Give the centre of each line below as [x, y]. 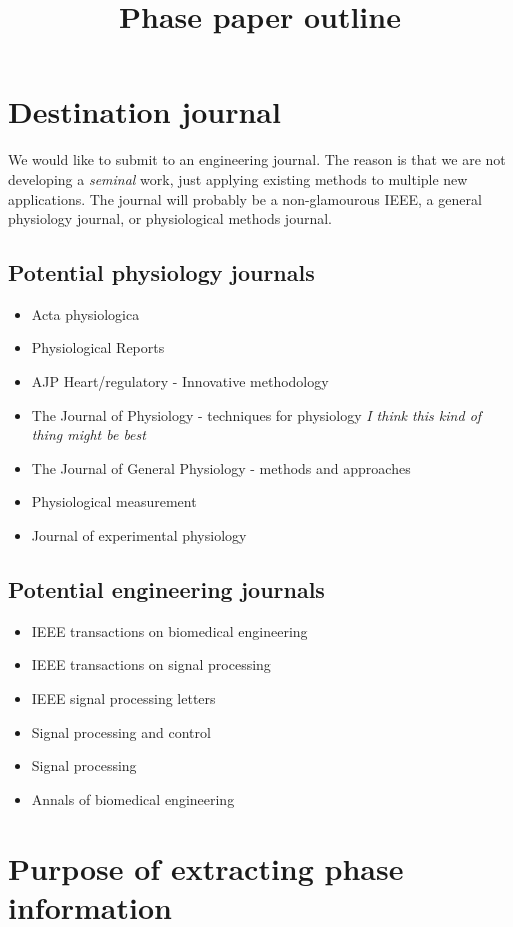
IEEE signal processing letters [123, 698]
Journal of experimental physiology [139, 535]
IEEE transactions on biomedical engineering [169, 630]
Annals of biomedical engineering [133, 798]
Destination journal [144, 111]
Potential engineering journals [166, 589]
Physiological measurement [114, 501]
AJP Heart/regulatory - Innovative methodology [180, 381]
